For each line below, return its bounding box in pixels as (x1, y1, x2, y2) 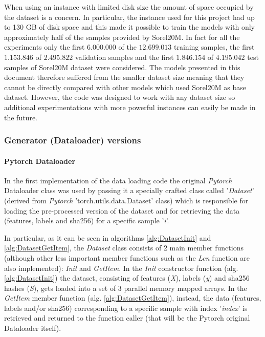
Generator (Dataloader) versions (4, 134, 141, 146)
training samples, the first (174, 41, 255, 52)
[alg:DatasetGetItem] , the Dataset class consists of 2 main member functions (4, 242, 244, 253)
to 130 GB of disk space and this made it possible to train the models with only (4, 22, 255, 32)
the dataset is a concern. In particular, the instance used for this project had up (4, 11, 255, 22)
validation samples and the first (75, 51, 174, 62)
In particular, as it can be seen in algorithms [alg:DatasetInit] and (4, 232, 211, 243)
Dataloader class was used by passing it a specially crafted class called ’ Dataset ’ (4, 185, 254, 196)
